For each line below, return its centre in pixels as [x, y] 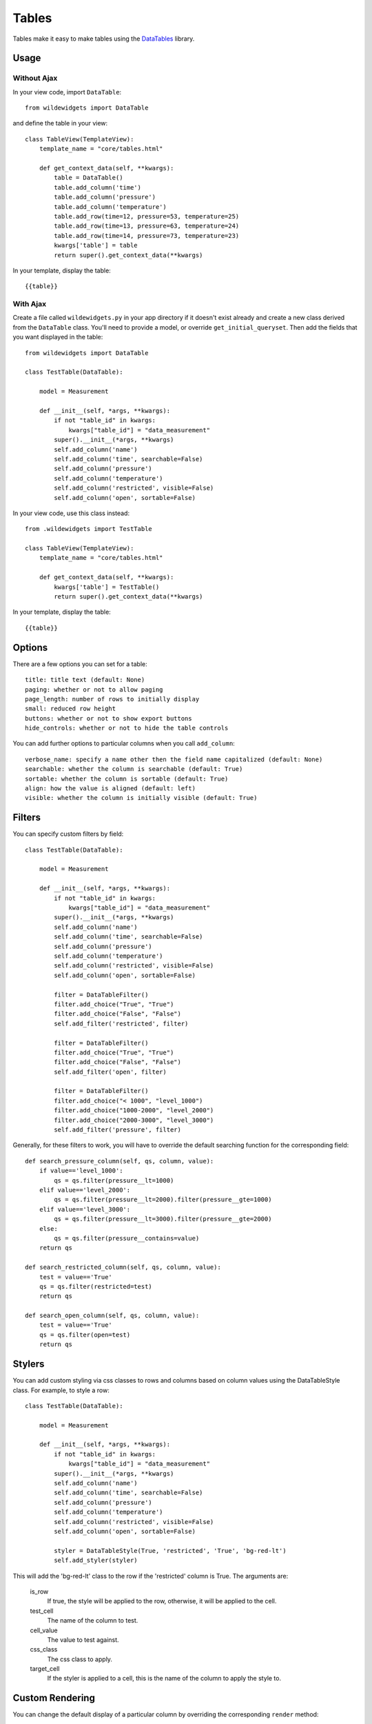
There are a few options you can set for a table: [80, 664]
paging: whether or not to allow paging [94, 689]
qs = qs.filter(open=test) [85, 1335]
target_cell [45, 1669]
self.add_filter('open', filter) [110, 1072]
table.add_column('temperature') [110, 207]
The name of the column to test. [93, 1621]
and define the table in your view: [60, 123]
